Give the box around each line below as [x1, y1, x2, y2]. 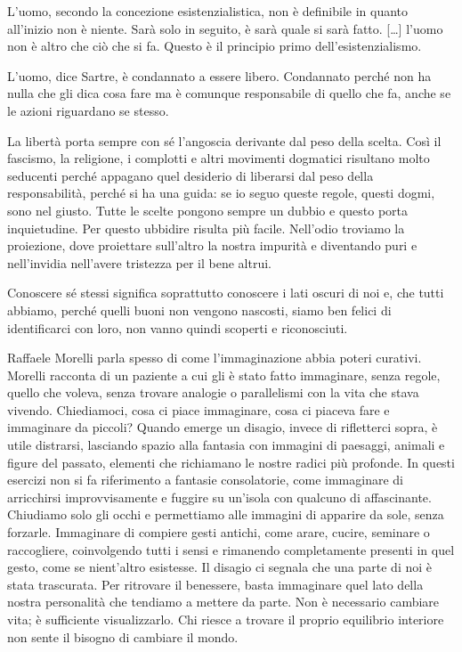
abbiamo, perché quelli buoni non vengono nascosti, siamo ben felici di [7, 300, 392, 319]
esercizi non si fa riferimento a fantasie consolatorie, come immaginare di [7, 470, 403, 489]
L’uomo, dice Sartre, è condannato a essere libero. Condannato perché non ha [7, 66, 432, 85]
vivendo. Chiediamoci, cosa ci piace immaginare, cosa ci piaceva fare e [7, 400, 390, 419]
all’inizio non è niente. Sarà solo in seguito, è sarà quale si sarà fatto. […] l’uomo [7, 19, 443, 37]
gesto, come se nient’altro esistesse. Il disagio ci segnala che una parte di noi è [7, 558, 432, 576]
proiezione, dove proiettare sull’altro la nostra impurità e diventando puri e [7, 236, 417, 255]
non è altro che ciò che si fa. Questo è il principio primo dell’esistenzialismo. [7, 37, 422, 55]
